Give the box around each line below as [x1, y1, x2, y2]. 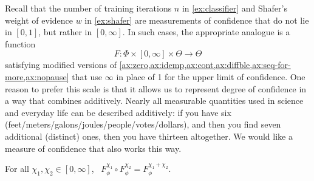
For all [5, 162, 29, 175]
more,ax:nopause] [5, 70, 69, 83]
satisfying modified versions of [5, 58, 117, 71]
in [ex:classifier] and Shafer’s [182, 2, 287, 14]
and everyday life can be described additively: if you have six [5, 106, 231, 118]
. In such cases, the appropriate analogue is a [122, 26, 290, 38]
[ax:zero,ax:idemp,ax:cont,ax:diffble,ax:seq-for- [119, 58, 291, 71]
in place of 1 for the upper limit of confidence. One [116, 70, 305, 83]
